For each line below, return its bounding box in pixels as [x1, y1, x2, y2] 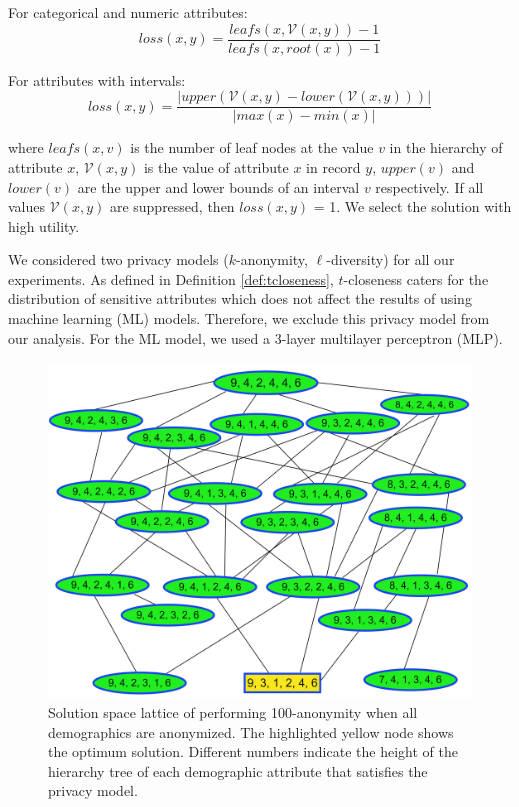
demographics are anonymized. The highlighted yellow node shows [48, 721, 454, 742]
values [8, 196, 46, 217]
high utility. [8, 215, 80, 236]
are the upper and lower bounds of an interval [77, 176, 360, 197]
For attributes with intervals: [8, 69, 186, 90]
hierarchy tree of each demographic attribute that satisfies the [48, 760, 428, 781]
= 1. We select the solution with [313, 196, 512, 217]
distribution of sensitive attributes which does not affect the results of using [8, 288, 472, 309]
